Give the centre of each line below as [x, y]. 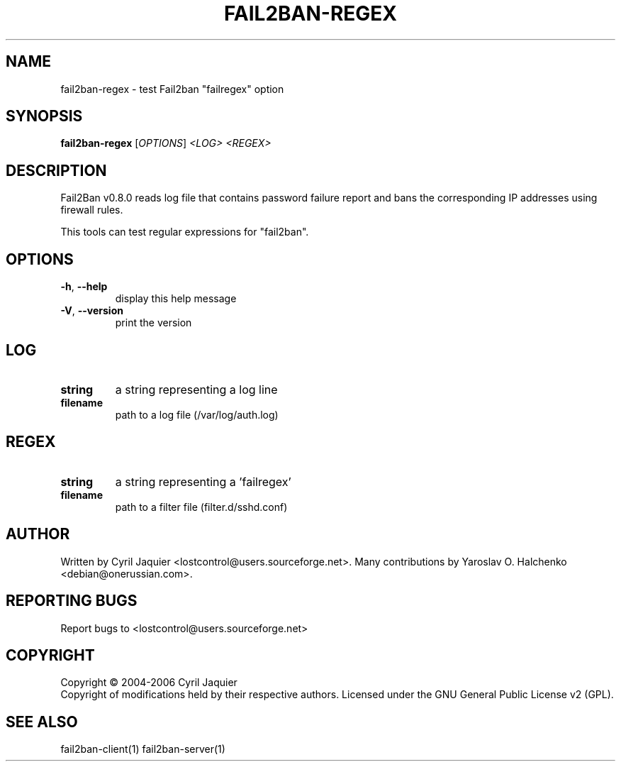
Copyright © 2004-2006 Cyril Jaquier [149, 683]
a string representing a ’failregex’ [203, 481]
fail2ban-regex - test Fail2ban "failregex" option [172, 89]
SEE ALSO [42, 722]
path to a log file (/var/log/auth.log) [197, 414]
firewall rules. [92, 210]
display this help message [176, 299]
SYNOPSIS [44, 116]
